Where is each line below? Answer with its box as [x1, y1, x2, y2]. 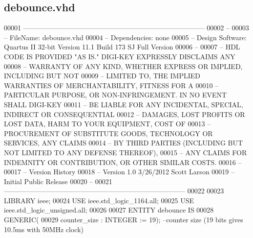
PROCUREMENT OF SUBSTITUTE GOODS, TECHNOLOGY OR [4, 128, 213, 138]
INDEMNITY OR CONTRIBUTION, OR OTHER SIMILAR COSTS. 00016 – [4, 157, 242, 167]
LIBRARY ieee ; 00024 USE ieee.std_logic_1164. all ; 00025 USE [4, 195, 194, 205]
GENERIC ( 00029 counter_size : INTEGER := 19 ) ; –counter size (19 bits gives [4, 214, 243, 225]
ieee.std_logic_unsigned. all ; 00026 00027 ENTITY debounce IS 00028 [4, 205, 214, 215]
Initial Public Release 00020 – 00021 [4, 176, 112, 186]
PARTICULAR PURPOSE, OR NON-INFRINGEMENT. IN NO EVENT [4, 90, 227, 100]
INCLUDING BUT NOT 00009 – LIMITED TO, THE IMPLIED [4, 71, 201, 81]
